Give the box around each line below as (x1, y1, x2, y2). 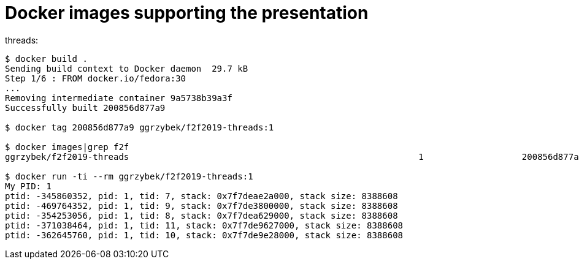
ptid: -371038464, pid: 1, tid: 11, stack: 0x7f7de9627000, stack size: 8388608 (5, 220, 404, 230)
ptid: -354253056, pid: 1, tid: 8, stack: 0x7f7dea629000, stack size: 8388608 (5, 210, 398, 221)
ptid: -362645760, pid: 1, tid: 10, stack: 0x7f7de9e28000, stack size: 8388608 (5, 230, 404, 240)
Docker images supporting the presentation (5, 2, 369, 23)
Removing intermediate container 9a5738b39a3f (5, 92, 232, 103)
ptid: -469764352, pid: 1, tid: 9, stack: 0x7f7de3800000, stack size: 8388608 (5, 200, 398, 211)
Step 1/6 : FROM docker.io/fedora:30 (5, 73, 186, 83)
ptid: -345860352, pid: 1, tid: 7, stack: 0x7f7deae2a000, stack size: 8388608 (5, 190, 398, 201)
